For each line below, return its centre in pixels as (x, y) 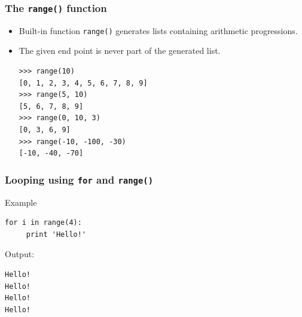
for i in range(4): (43, 223)
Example (21, 202)
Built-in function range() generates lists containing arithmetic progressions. (158, 30)
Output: (20, 254)
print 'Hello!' (56, 234)
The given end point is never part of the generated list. (120, 51)
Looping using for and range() (79, 179)
